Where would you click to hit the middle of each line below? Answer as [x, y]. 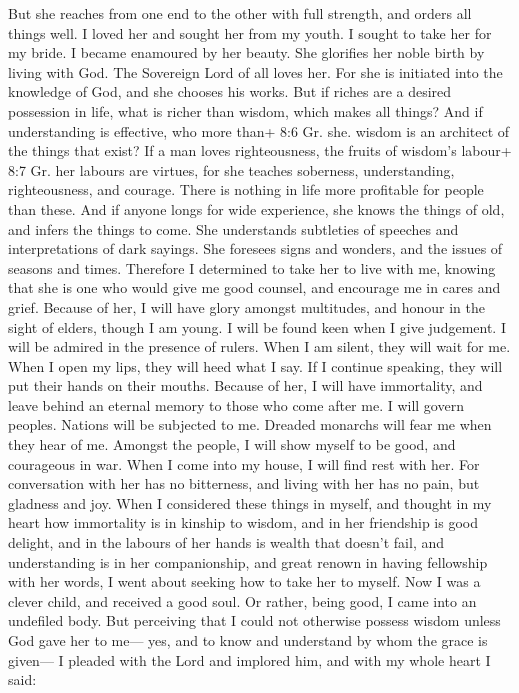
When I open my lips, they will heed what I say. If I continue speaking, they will [255, 365]
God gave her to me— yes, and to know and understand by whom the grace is [248, 640]
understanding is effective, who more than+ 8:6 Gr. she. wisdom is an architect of [259, 130]
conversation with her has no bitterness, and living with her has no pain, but [244, 483]
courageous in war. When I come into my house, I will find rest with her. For [244, 463]
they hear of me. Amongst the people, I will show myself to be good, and [232, 444]
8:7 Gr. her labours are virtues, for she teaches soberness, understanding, [231, 169]
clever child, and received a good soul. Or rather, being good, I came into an [242, 600]
